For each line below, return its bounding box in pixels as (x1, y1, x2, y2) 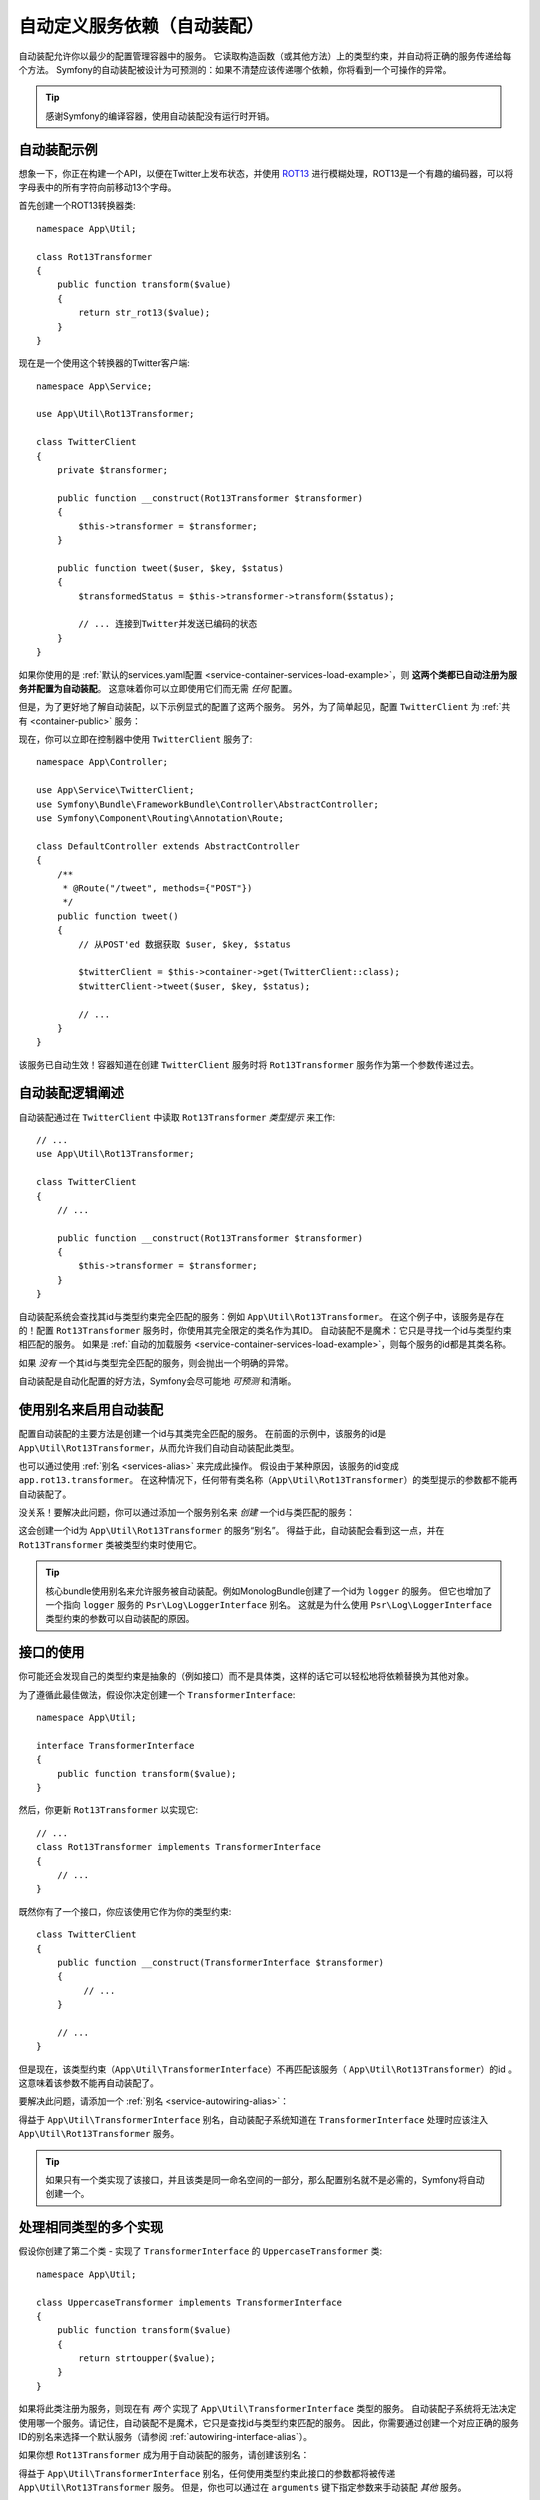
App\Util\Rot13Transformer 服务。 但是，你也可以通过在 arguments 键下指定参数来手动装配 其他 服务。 (18, 2481, 467, 2494)
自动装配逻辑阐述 (18, 1085, 124, 1102)
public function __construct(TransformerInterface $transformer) (56, 1956, 385, 1968)
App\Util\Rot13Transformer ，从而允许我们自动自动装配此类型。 (18, 1441, 300, 1454)
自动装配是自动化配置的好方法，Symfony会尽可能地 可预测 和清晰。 (18, 1375, 297, 1387)
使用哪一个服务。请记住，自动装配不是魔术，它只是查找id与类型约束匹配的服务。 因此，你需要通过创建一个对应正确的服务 (18, 2416, 519, 2429)
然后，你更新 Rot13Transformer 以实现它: (18, 1804, 199, 1816)
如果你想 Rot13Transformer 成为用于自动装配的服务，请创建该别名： (18, 2449, 310, 2461)
